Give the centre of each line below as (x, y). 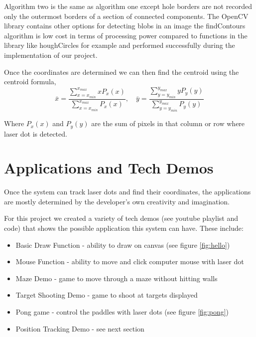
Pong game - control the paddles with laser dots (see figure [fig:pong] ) (122, 312)
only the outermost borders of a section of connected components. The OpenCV (126, 16)
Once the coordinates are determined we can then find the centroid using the (122, 72)
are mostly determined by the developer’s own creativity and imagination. (117, 201)
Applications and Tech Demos (109, 168)
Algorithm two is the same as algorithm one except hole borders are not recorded (128, 6)
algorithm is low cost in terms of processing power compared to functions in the (126, 35)
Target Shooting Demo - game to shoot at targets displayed (107, 295)
